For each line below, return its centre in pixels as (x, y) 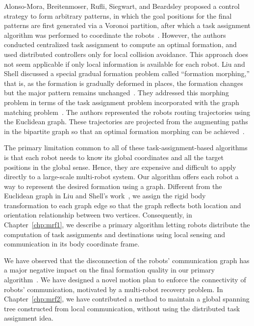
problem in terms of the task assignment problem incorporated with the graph (122, 102)
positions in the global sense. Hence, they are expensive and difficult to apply (120, 167)
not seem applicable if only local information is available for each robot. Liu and (125, 64)
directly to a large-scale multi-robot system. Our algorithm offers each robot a (121, 177)
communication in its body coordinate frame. (72, 244)
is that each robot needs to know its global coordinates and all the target (114, 157)
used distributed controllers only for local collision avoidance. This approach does (126, 54)
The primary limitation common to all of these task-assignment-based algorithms (126, 148)
